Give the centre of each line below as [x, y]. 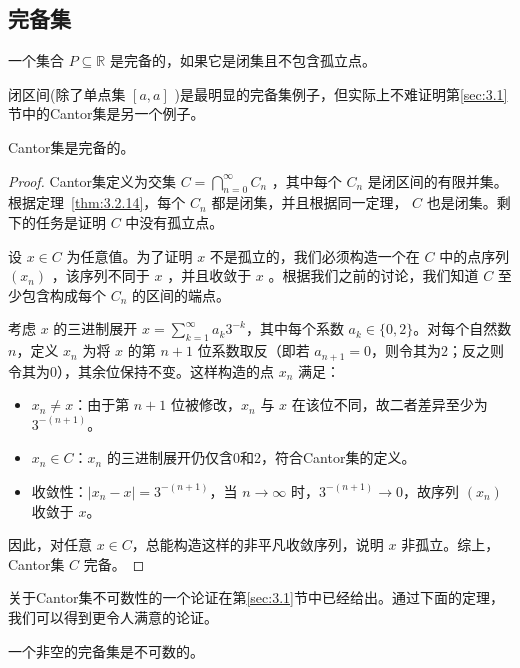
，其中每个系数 [294, 328]
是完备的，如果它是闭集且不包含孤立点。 [242, 60]
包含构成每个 [63, 294]
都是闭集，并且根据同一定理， [309, 202]
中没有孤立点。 [174, 221]
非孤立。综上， [450, 544]
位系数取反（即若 [253, 350]
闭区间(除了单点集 [67, 93]
